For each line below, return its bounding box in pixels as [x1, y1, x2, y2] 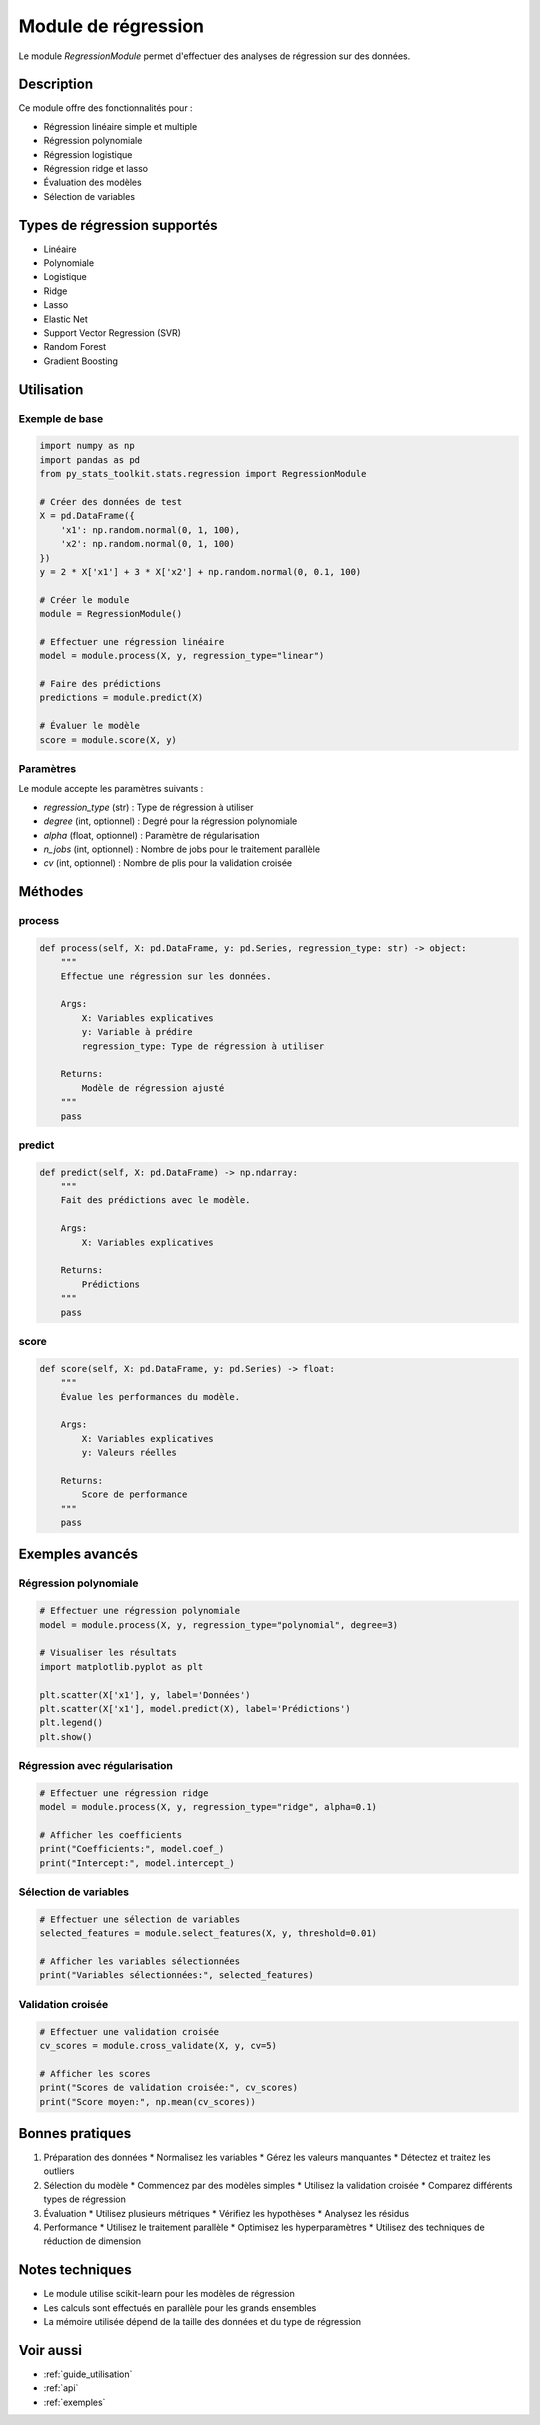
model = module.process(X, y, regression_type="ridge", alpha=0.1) [39, 1801, 378, 1813]
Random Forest [43, 341, 107, 353]
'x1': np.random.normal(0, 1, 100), [60, 524, 240, 535]
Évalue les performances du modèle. [60, 1391, 240, 1402]
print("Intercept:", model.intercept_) [39, 1857, 235, 1869]
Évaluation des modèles [43, 176, 142, 189]
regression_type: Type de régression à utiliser [81, 1040, 325, 1052]
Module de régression [18, 15, 205, 37]
